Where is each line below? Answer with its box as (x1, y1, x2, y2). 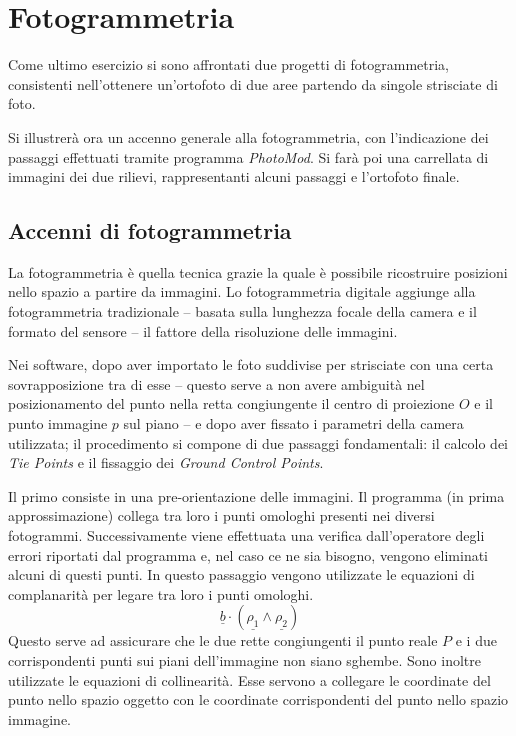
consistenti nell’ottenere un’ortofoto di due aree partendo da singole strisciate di (8, 73, 498, 94)
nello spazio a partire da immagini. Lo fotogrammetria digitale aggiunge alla (8, 281, 476, 302)
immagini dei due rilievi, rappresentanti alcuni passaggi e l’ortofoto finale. (8, 166, 460, 187)
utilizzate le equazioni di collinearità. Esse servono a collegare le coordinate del (8, 669, 491, 690)
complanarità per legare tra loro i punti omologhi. (8, 583, 314, 604)
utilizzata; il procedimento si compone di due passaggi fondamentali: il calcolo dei (8, 432, 508, 453)
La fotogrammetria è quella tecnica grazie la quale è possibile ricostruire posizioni (8, 261, 508, 282)
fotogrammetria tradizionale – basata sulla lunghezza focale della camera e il (8, 301, 477, 322)
